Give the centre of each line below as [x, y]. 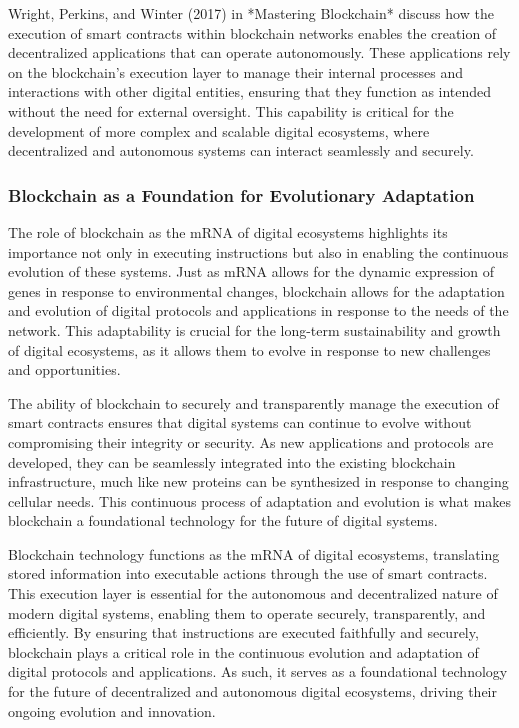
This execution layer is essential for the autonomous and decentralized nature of [253, 593]
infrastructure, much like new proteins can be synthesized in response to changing [258, 481]
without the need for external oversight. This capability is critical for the [231, 110]
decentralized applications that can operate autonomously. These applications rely [259, 52]
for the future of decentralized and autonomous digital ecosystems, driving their [252, 691]
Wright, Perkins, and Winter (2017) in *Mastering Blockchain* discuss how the [251, 13]
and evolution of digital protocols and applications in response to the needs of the [258, 310]
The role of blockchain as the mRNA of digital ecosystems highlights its [228, 231]
